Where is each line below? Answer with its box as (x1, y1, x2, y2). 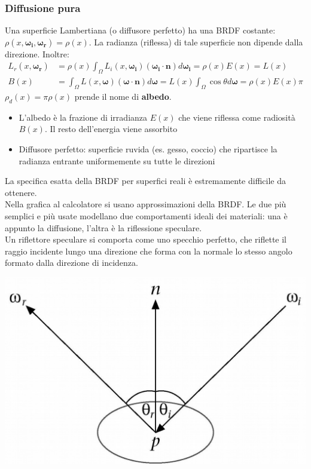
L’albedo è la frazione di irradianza (19, 111, 148, 123)
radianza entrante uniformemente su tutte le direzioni (19, 154, 215, 167)
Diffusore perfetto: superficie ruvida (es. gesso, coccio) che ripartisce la (19, 143, 278, 155)
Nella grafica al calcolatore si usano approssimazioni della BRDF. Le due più (5, 198, 286, 210)
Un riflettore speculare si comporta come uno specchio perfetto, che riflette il (5, 233, 286, 246)
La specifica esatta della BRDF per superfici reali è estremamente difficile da (5, 174, 286, 187)
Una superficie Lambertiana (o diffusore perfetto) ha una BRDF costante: (5, 24, 276, 36)
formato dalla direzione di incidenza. (5, 256, 138, 269)
